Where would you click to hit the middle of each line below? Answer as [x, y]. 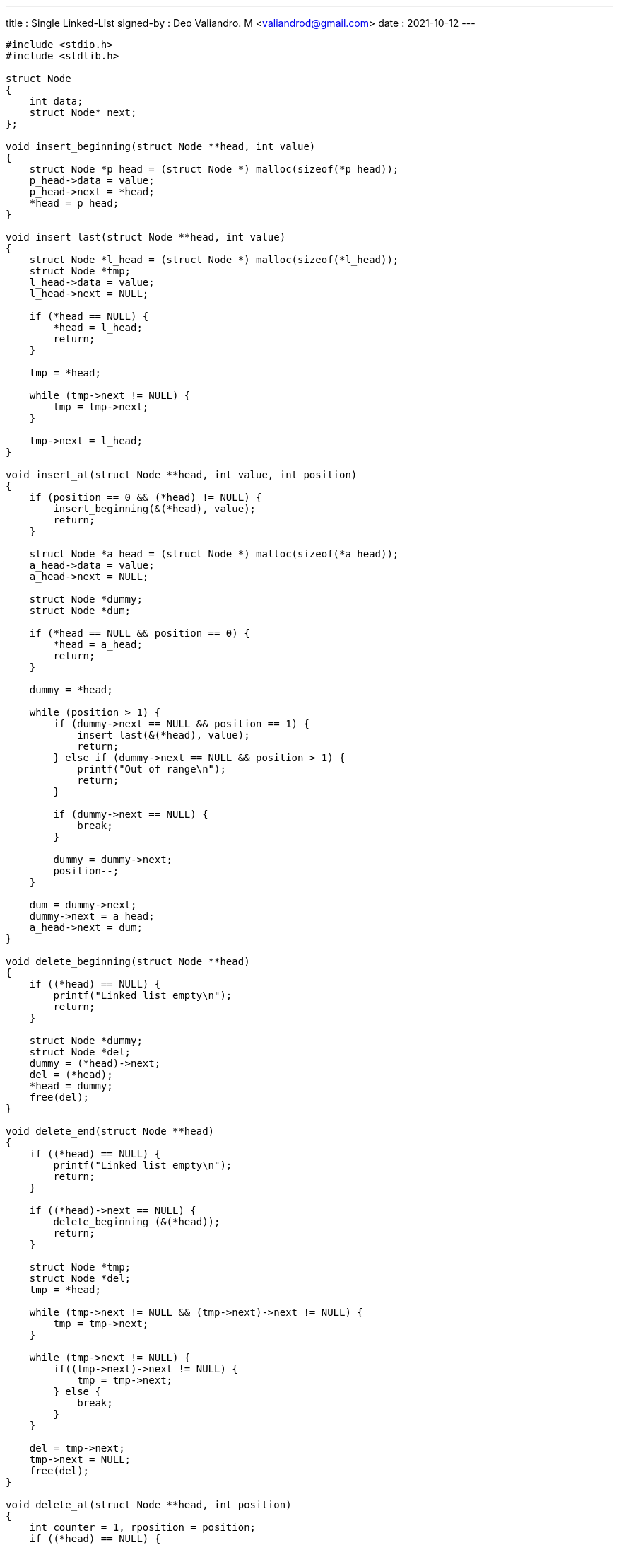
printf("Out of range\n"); [152, 769]
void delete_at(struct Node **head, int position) [149, 1505]
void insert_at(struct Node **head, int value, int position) [182, 475]
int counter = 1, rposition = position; [143, 1527]
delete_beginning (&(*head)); [137, 1222]
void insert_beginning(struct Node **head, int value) [161, 146]
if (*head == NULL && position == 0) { [140, 633]
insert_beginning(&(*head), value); [155, 509]
